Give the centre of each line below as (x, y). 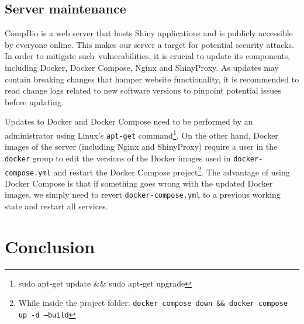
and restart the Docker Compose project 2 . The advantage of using (172, 171)
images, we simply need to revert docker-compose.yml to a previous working (143, 194)
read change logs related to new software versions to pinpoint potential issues (143, 90)
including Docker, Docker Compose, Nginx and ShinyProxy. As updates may (142, 67)
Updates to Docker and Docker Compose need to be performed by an (129, 121)
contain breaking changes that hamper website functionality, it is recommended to (152, 79)
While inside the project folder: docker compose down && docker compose (153, 303)
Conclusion (50, 246)
